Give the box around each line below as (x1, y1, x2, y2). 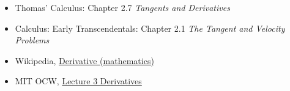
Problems (15, 34, 50, 46)
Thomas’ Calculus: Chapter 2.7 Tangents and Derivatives (15, 1, 230, 13)
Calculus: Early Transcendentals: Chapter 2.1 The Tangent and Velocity (15, 21, 285, 34)
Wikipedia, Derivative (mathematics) (15, 54, 154, 67)
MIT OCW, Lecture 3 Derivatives (15, 75, 142, 87)
